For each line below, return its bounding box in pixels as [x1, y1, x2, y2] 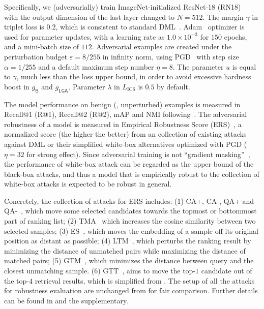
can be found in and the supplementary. [4, 295, 128, 305]
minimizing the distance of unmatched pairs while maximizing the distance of [4, 245, 246, 256]
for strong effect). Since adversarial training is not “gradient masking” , [26, 148, 250, 159]
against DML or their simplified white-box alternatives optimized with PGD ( [4, 138, 247, 149]
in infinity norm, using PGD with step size [102, 51, 239, 61]
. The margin [202, 11, 244, 22]
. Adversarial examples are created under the [92, 41, 232, 52]
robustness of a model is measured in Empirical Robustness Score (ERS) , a [4, 118, 242, 129]
